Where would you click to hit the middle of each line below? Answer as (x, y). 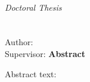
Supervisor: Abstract (45, 53)
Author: (19, 42)
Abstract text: (31, 73)
